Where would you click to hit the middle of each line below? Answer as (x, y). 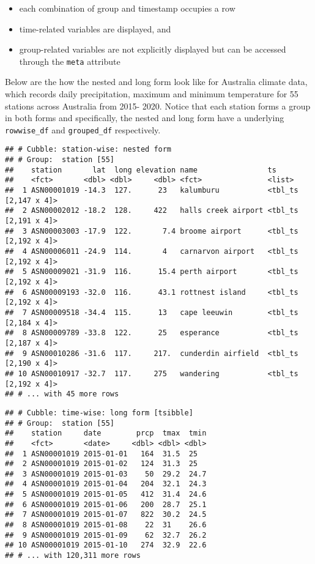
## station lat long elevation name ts (141, 170)
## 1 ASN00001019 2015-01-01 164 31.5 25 (101, 454)
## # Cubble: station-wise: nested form (88, 150)
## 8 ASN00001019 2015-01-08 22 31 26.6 (106, 525)
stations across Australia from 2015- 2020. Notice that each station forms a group (158, 106)
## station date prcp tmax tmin (106, 433)
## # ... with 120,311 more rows (73, 556)
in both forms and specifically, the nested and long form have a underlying (145, 118)
